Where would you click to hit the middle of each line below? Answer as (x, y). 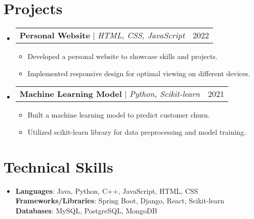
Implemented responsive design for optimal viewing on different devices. (139, 73)
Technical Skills (58, 166)
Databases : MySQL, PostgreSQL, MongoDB (86, 210)
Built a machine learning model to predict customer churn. (119, 115)
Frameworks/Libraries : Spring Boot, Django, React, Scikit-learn (120, 201)
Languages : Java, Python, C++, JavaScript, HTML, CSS (107, 190)
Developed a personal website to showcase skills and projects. (122, 56)
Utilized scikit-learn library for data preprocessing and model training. (137, 131)
